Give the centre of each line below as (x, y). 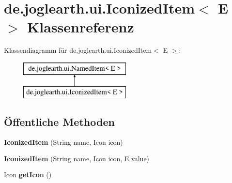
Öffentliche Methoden (59, 122)
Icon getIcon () (28, 175)
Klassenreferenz (81, 27)
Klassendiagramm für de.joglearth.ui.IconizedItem (78, 50)
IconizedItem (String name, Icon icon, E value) (77, 158)
